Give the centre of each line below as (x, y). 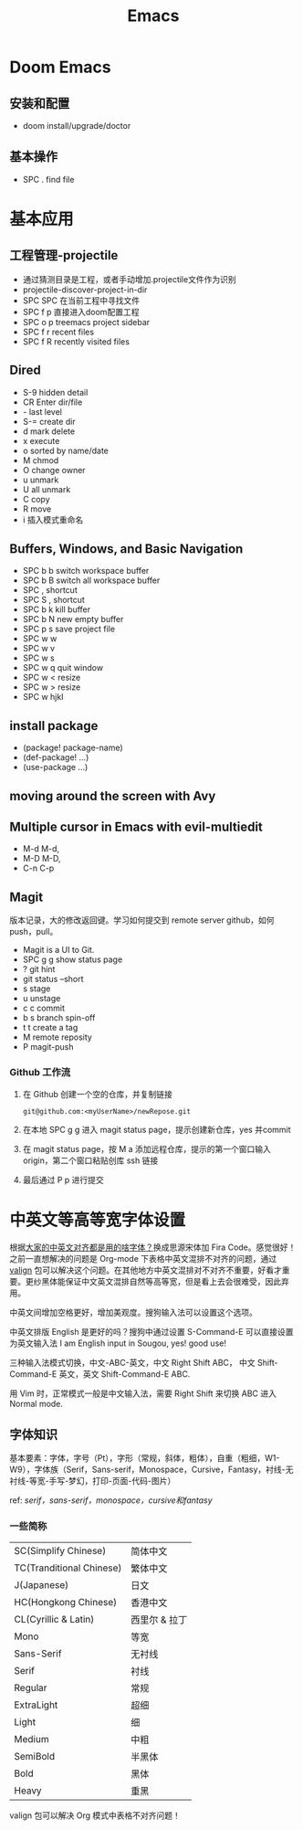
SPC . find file (48, 179)
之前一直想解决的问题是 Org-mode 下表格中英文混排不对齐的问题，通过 (143, 1258)
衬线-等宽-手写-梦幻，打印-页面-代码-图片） (93, 1481)
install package (54, 726)
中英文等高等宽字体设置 (98, 1220)
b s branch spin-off (59, 1018)
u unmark (41, 480)
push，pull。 (34, 932)
